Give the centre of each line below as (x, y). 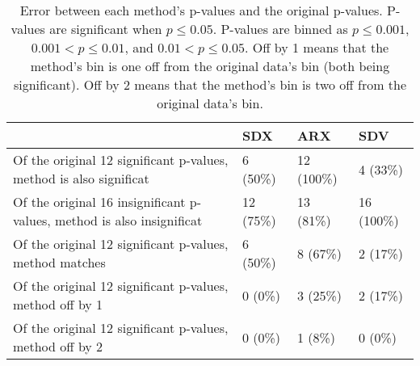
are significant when (106, 29)
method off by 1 (58, 304)
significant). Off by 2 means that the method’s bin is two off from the (210, 84)
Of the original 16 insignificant (99, 202)
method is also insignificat (129, 220)
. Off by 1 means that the (317, 47)
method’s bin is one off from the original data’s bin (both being (210, 66)
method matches (59, 262)
